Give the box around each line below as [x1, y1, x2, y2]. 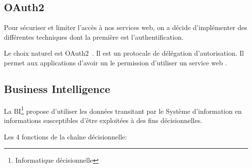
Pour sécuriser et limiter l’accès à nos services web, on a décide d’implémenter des [4, 22, 247, 32]
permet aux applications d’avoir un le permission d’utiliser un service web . [4, 57, 227, 67]
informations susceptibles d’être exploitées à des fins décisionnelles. [4, 115, 203, 125]
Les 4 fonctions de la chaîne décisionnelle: [4, 131, 127, 141]
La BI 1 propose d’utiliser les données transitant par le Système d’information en [4, 104, 242, 116]
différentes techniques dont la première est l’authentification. [4, 31, 184, 42]
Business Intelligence [4, 81, 110, 96]
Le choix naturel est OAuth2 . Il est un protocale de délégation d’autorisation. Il [4, 48, 244, 58]
